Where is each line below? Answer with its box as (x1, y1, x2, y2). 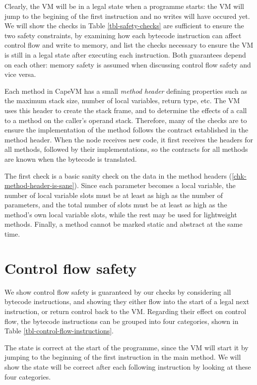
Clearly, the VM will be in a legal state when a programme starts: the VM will (4, 1, 244, 11)
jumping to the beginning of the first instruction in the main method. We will (4, 352, 241, 362)
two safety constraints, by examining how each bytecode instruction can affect (4, 30, 242, 40)
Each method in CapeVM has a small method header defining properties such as (4, 85, 248, 96)
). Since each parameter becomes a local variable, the (74, 180, 236, 191)
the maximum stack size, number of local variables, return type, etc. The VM (4, 95, 240, 106)
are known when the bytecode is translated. (4, 153, 137, 164)
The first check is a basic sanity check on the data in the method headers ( (4, 170, 232, 181)
